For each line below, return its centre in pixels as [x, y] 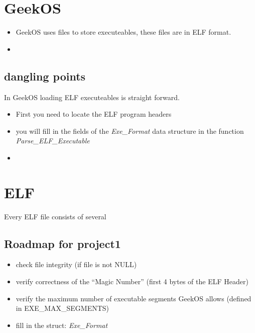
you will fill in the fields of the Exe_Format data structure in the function [130, 131]
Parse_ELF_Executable [53, 141]
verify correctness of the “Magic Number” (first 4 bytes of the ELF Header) [132, 281]
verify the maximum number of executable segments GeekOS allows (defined [134, 298]
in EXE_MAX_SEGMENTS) [62, 308]
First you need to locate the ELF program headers [94, 114]
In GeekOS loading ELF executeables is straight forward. [92, 97]
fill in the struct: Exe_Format [62, 325]
